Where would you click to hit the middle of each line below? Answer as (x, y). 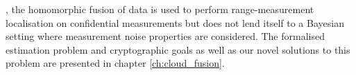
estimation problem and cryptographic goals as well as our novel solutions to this (178, 49)
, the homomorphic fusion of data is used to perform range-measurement (160, 9)
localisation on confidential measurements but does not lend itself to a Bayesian (175, 22)
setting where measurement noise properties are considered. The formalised (165, 36)
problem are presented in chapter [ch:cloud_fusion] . (115, 63)
